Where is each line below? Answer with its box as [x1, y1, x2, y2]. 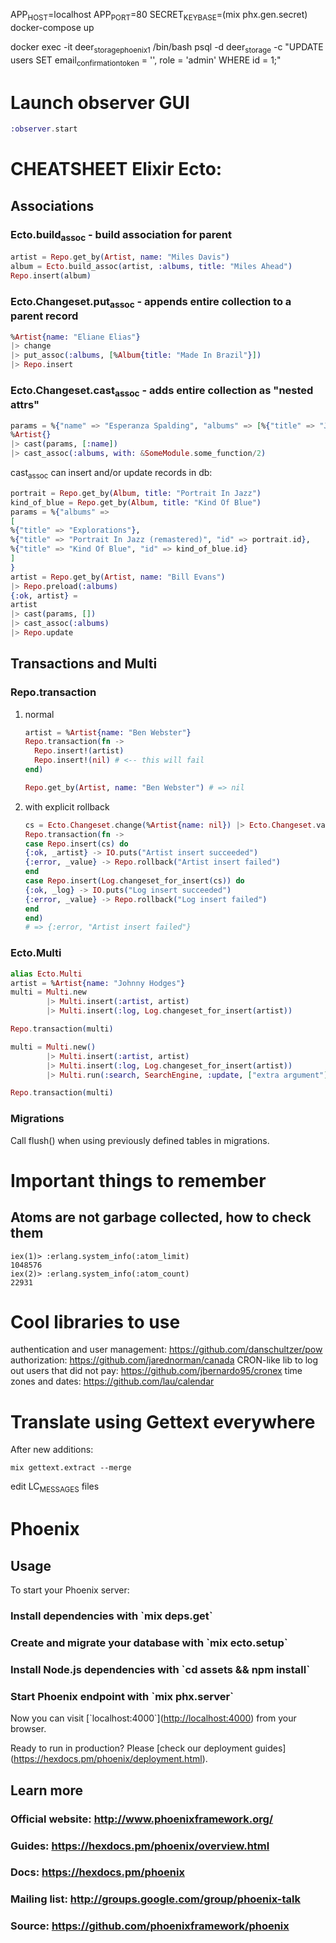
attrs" [10, 398, 40, 412]
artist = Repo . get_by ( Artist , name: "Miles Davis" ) [10, 252, 230, 263]
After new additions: [10, 1444, 94, 1456]
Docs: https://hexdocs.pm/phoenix [10, 1865, 185, 1879]
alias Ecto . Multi [10, 969, 83, 979]
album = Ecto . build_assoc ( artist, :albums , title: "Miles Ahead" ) [10, 262, 293, 272]
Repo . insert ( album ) [10, 271, 92, 281]
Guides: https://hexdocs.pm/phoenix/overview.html [10, 1839, 270, 1853]
